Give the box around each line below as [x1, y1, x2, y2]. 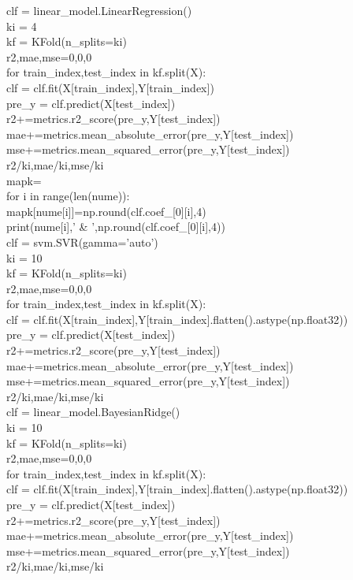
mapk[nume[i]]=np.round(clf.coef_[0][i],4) [6, 203, 206, 219]
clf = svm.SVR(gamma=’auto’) [6, 233, 158, 250]
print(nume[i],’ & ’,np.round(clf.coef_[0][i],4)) [6, 218, 225, 235]
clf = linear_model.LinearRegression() [6, 2, 192, 18]
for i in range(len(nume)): [6, 188, 130, 204]
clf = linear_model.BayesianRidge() [6, 403, 180, 420]
